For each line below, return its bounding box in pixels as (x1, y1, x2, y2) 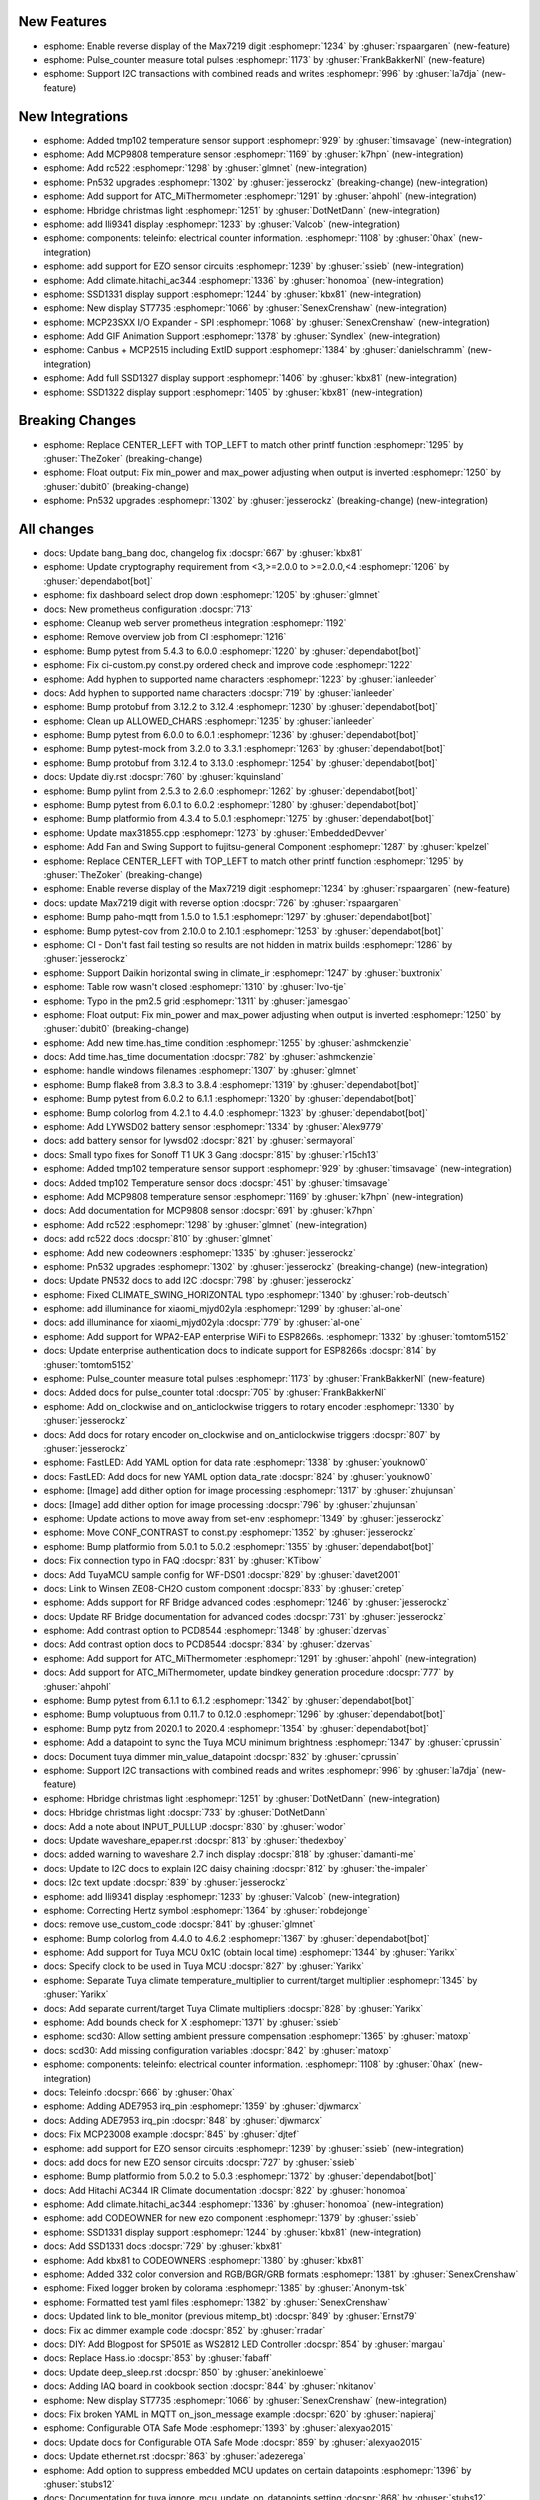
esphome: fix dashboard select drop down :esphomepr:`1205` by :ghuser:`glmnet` (43, 589, 381, 601)
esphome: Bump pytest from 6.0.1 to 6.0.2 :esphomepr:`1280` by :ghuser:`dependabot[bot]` (43, 799, 420, 811)
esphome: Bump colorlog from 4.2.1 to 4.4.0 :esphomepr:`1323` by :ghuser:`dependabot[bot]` (43, 1106, 429, 1119)
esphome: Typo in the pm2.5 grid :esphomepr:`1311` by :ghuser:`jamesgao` (43, 995, 351, 1007)
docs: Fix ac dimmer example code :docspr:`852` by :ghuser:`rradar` (43, 2324, 326, 2336)
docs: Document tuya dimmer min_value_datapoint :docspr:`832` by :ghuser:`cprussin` (43, 1750, 400, 1762)
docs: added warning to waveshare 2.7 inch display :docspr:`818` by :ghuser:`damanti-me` (43, 1848, 417, 1860)
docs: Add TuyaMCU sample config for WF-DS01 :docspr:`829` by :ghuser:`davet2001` (43, 1568, 401, 1580)
